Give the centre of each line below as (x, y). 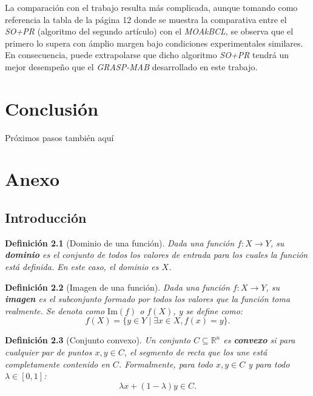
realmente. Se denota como (55, 310)
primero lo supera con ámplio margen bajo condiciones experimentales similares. (154, 43)
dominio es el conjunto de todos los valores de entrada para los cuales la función (156, 255)
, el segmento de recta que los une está (196, 352)
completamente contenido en (57, 364)
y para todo (269, 364)
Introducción (46, 218)
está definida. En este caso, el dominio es (82, 267)
